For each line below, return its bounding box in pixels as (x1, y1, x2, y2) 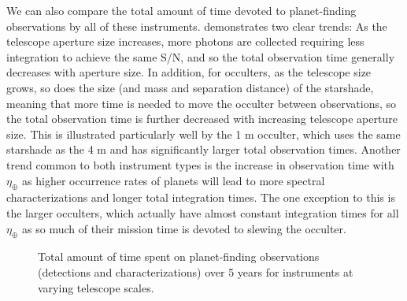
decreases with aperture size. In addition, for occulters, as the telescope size (6, 64, 372, 80)
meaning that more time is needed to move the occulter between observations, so (6, 95, 397, 111)
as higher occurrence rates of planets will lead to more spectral (22, 172, 325, 188)
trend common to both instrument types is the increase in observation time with (6, 156, 394, 173)
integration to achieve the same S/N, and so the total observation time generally (6, 48, 395, 65)
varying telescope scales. (38, 279, 154, 295)
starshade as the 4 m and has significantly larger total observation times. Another (6, 141, 401, 158)
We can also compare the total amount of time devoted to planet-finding (6, 2, 357, 18)
